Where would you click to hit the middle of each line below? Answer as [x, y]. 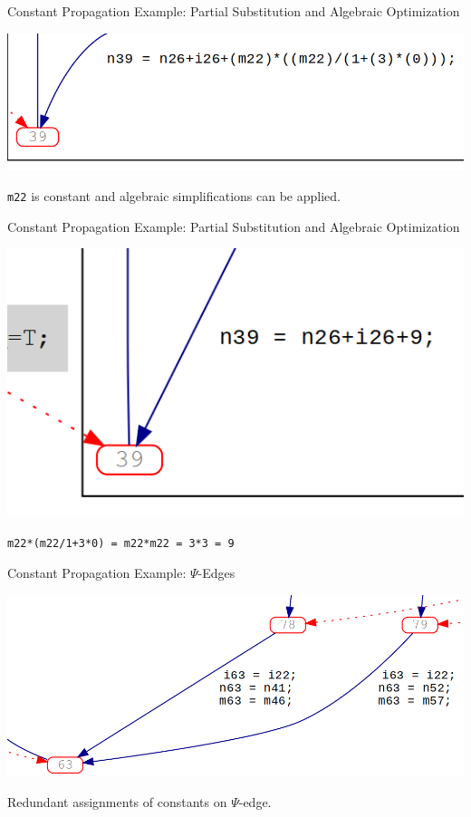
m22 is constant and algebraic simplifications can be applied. [174, 195]
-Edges [216, 573]
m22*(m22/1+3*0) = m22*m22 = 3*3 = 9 [121, 544]
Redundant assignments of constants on [117, 802]
